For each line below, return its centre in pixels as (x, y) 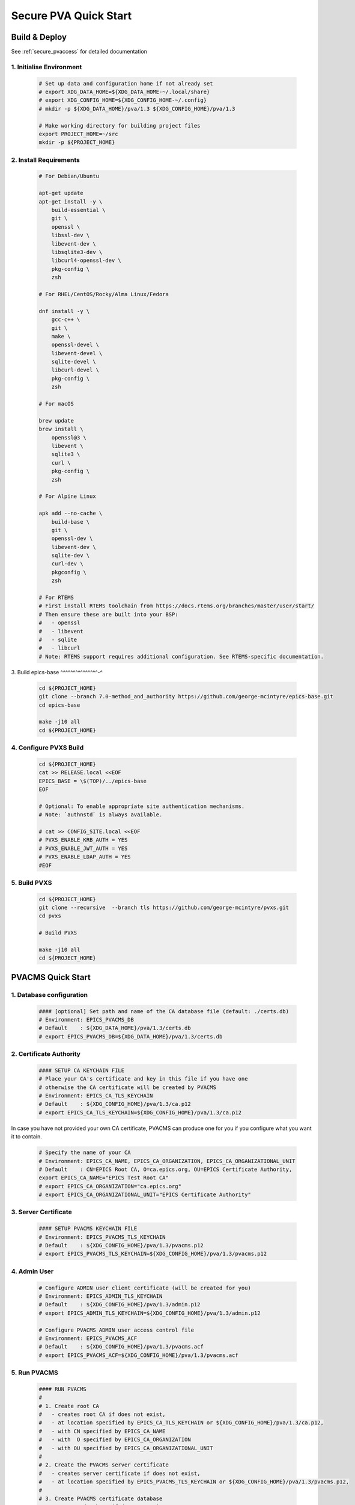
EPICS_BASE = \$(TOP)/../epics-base (93, 781)
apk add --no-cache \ (71, 514)
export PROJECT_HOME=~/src (78, 134)
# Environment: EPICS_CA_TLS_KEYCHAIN (96, 1096)
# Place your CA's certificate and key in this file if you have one (143, 1079)
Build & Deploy (39, 37)
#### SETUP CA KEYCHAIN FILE (82, 1070)
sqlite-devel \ (74, 362)
